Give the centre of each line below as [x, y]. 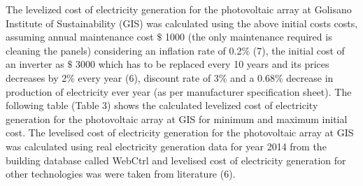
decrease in [310, 77]
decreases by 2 [36, 77]
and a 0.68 [252, 77]
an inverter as [35, 64]
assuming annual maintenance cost [80, 37]
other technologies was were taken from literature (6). [121, 174]
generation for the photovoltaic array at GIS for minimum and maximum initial [177, 119]
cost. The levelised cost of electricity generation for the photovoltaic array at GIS [180, 133]
